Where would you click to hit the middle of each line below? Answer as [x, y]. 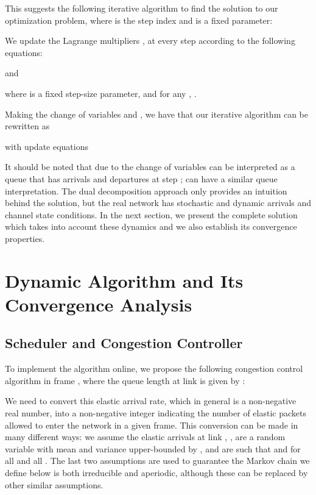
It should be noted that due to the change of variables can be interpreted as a [150, 167]
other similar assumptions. [54, 484]
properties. [25, 238]
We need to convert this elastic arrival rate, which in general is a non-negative [151, 401]
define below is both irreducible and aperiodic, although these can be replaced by [156, 473]
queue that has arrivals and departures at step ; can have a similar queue [141, 178]
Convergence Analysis [99, 304]
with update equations [47, 146]
